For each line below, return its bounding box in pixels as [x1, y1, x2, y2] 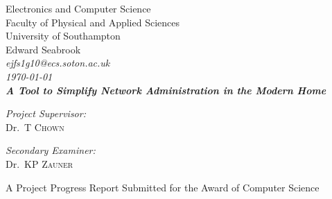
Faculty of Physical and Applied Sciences [6, 15, 180, 29]
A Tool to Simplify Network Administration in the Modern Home [6, 83, 326, 97]
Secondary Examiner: [6, 143, 96, 157]
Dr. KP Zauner [6, 156, 73, 171]
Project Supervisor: [6, 106, 86, 121]
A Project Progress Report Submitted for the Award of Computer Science [6, 180, 320, 194]
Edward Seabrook [6, 42, 81, 56]
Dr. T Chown [6, 119, 64, 134]
